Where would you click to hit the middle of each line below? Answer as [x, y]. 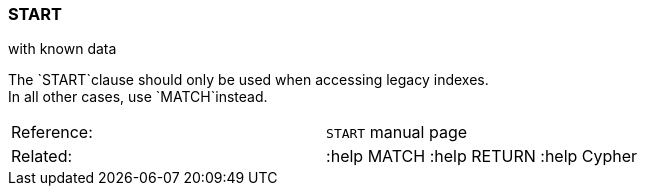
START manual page [397, 132]
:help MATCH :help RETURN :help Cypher [482, 156]
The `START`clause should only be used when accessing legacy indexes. [248, 80]
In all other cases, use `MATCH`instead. [138, 97]
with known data [62, 49]
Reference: [52, 132]
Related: [42, 156]
